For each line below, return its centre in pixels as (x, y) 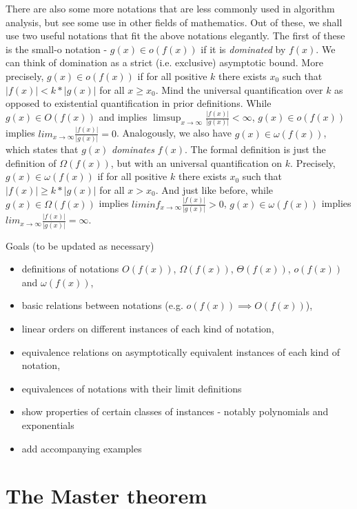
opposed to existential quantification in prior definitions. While (139, 103)
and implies (123, 117)
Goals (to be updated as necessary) (80, 245)
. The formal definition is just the (255, 149)
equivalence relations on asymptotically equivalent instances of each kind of (181, 351)
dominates (133, 149)
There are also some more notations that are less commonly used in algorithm (170, 8)
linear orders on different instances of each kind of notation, (148, 328)
